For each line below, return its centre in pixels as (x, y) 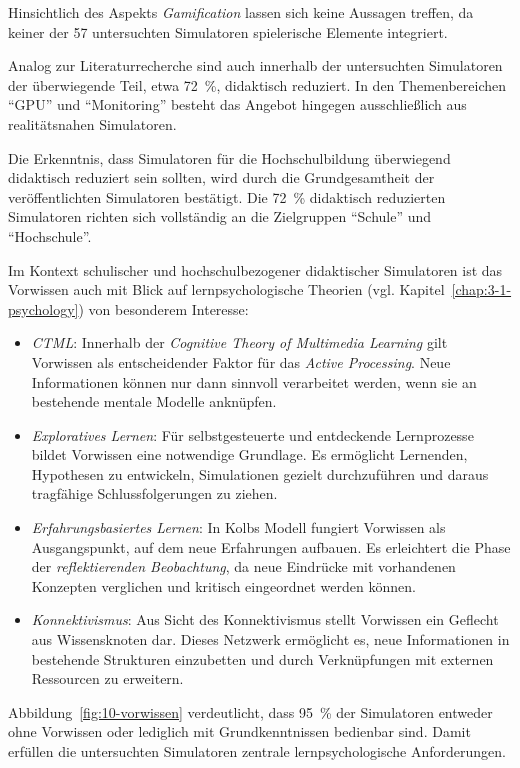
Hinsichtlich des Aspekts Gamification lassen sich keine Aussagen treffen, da (241, 12)
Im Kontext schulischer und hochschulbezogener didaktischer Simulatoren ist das (255, 269)
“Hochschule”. (50, 235)
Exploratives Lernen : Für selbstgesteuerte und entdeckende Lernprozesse (252, 434)
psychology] (43, 308)
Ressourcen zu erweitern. (107, 678)
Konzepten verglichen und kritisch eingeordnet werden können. (223, 585)
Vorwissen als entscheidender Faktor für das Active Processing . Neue (241, 361)
